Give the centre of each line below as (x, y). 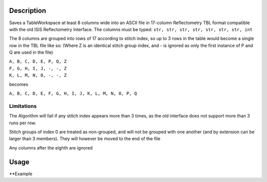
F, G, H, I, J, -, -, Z (38, 68)
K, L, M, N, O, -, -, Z (38, 75)
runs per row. (23, 123)
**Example (21, 174)
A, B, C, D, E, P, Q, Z (38, 61)
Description (28, 11)
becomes (19, 84)
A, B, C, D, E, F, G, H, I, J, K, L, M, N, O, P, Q (73, 93)
